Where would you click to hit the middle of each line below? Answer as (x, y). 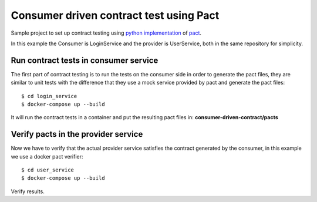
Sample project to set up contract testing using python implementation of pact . (106, 33)
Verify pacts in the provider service (77, 134)
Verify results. (28, 191)
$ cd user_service (48, 170)
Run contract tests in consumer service (85, 60)
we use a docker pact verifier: (47, 156)
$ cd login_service (49, 96)
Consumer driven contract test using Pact (115, 15)
